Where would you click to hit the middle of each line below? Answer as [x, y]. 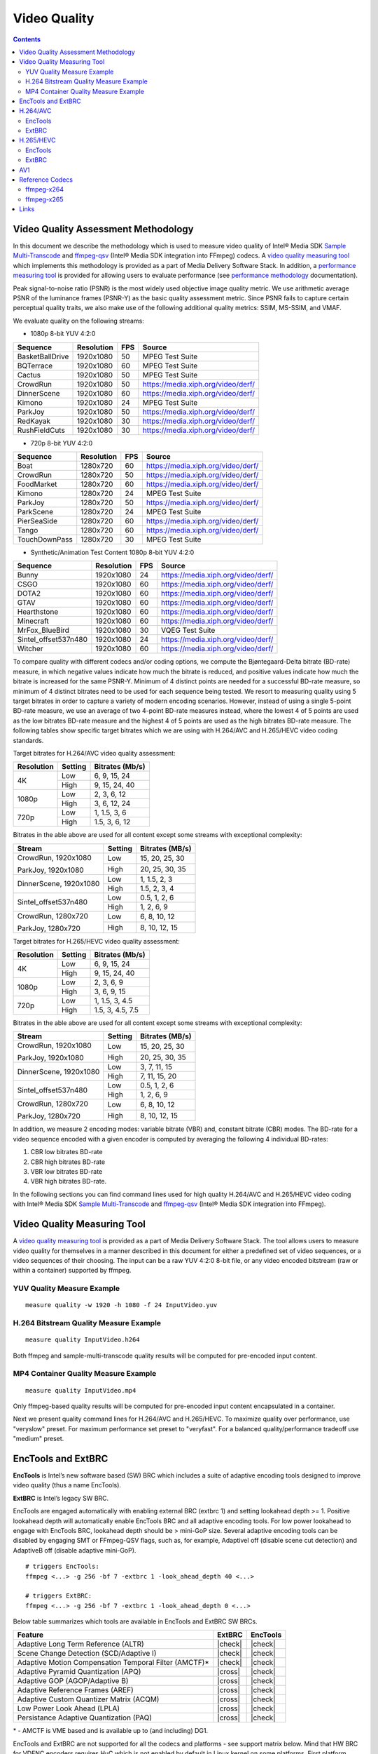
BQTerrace [35, 366]
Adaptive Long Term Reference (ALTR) [81, 1644]
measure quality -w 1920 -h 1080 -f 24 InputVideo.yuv [121, 1305]
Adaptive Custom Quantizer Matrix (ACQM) [88, 1699]
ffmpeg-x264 [45, 189]
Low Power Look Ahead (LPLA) [69, 1708]
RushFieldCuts [41, 430]
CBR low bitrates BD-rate [66, 1152]
